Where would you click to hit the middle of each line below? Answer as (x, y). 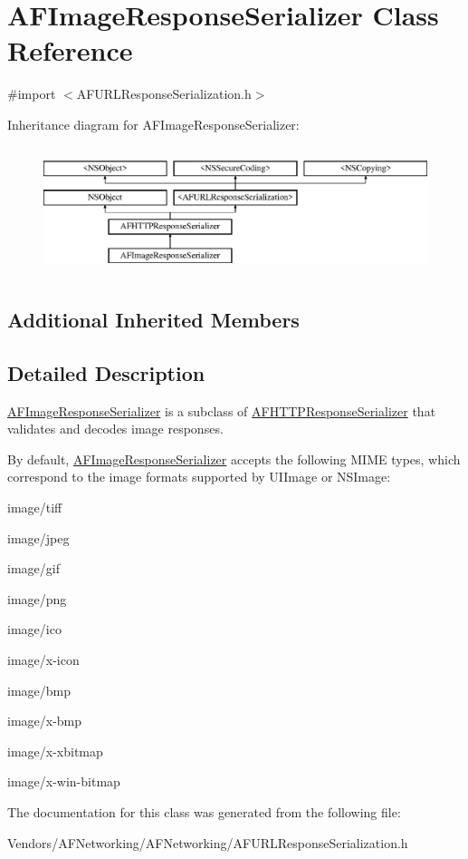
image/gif (33, 568)
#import (32, 94)
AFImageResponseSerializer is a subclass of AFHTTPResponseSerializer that (222, 410)
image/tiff (35, 507)
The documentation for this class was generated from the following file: (204, 811)
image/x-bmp (45, 721)
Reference (70, 50)
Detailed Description (106, 372)
